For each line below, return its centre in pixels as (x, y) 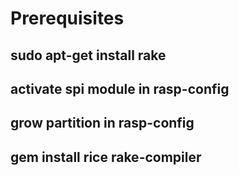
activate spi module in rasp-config (120, 88)
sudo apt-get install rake (88, 55)
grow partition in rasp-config (102, 123)
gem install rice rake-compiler (106, 157)
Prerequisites (67, 18)
